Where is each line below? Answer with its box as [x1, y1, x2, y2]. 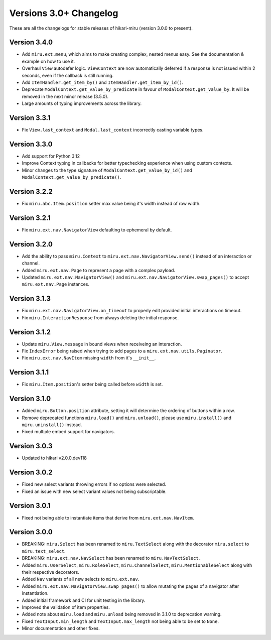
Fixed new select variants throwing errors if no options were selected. [22, 481, 167, 487]
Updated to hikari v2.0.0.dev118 [22, 455, 87, 461]
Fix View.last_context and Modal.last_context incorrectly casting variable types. [22, 127, 204, 133]
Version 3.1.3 [9, 294, 51, 303]
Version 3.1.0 [9, 395, 51, 403]
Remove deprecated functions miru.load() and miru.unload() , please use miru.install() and [22, 415, 232, 421]
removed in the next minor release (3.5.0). [22, 93, 109, 99]
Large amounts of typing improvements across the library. [22, 100, 142, 106]
